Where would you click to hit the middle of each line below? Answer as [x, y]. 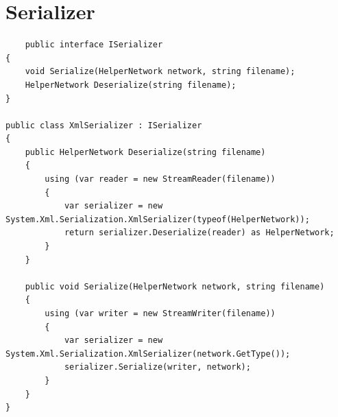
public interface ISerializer [94, 45]
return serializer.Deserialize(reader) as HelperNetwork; [199, 233]
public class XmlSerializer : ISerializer [104, 125]
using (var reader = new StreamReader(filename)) [160, 179]
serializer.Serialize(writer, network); [157, 367]
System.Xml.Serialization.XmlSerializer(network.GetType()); [148, 354]
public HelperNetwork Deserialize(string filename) [145, 152]
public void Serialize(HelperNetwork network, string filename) [175, 286]
